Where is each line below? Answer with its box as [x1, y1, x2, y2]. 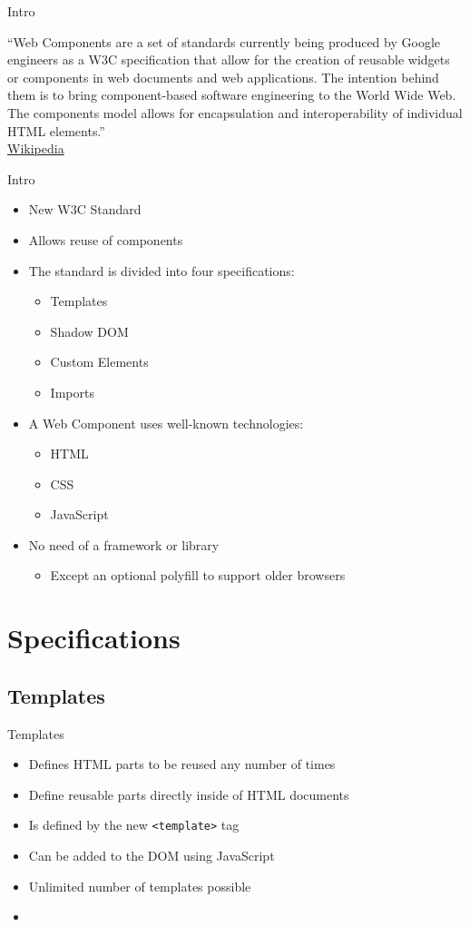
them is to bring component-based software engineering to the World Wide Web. [7, 85, 456, 104]
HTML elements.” [7, 121, 105, 140]
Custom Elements [50, 352, 149, 371]
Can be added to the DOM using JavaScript [28, 846, 275, 865]
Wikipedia [7, 139, 64, 158]
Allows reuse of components [28, 230, 183, 249]
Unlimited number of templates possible [28, 876, 251, 895]
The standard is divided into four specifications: [28, 261, 295, 280]
